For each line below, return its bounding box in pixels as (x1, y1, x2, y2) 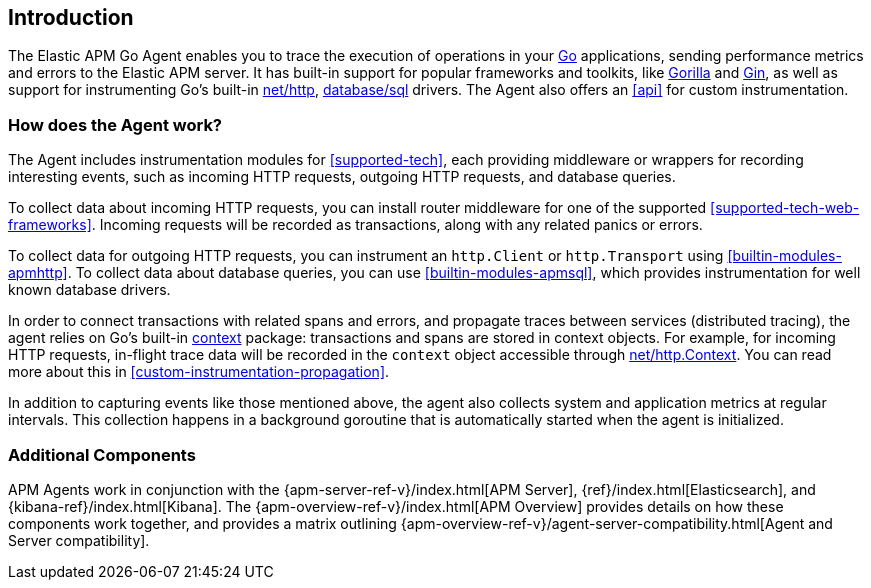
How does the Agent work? (8, 114, 223, 135)
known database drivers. (8, 281, 171, 299)
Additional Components (8, 444, 196, 465)
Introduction (8, 5, 134, 30)
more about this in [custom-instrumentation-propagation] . (8, 363, 390, 381)
